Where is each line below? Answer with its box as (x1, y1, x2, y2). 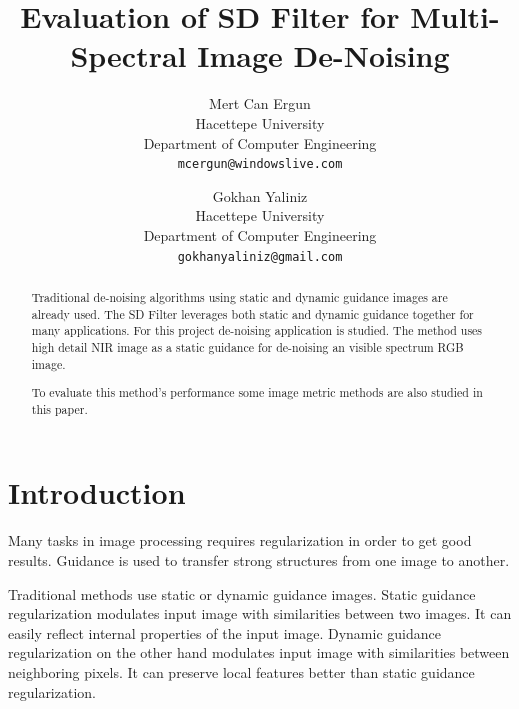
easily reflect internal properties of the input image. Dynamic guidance (8, 622, 441, 643)
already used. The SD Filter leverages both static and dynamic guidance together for (31, 305, 474, 322)
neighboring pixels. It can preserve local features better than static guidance (8, 661, 475, 682)
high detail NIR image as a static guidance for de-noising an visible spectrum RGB (31, 338, 464, 355)
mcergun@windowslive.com (177, 157, 343, 172)
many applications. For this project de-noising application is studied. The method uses (31, 322, 483, 339)
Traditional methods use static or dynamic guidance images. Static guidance (8, 583, 476, 604)
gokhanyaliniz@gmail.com (177, 249, 343, 264)
